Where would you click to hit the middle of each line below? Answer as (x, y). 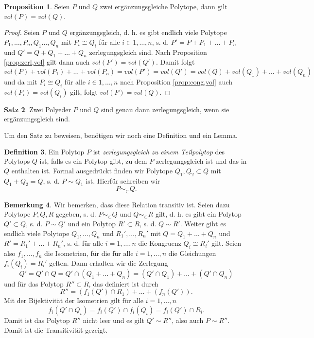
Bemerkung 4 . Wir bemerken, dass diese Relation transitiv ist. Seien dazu (117, 204)
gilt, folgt (84, 92)
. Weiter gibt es (203, 223)
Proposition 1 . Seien (37, 6)
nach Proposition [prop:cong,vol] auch (176, 81)
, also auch (188, 320)
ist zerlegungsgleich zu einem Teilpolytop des (159, 151)
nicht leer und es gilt (113, 320)
